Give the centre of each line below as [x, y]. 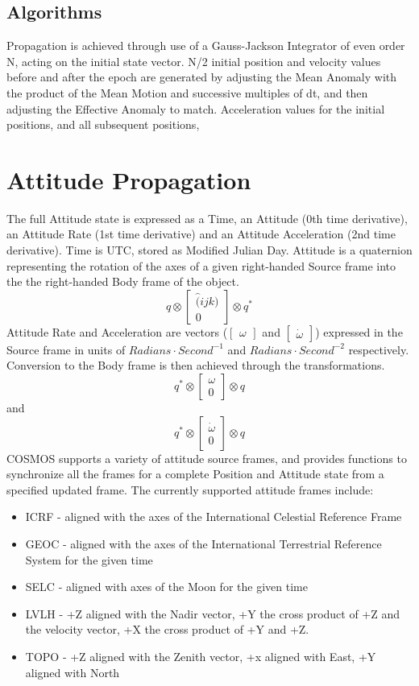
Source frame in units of [66, 349]
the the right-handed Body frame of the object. [123, 281]
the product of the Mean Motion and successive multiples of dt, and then [187, 92]
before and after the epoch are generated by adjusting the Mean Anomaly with [202, 77]
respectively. [379, 349]
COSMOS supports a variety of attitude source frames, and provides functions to [207, 458]
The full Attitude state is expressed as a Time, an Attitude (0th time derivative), [207, 218]
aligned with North [73, 672]
